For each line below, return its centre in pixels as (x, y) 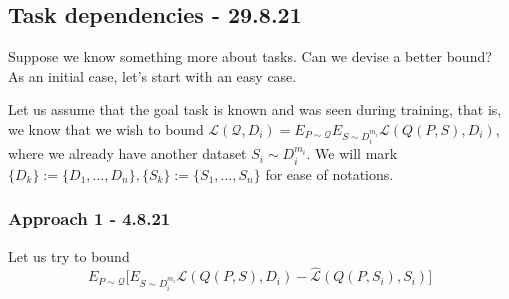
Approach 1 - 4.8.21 (89, 218)
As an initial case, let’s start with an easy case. (152, 75)
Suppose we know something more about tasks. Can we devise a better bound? (250, 56)
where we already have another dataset (127, 153)
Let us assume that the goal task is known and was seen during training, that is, (255, 109)
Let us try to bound (69, 255)
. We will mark (352, 153)
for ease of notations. (329, 173)
